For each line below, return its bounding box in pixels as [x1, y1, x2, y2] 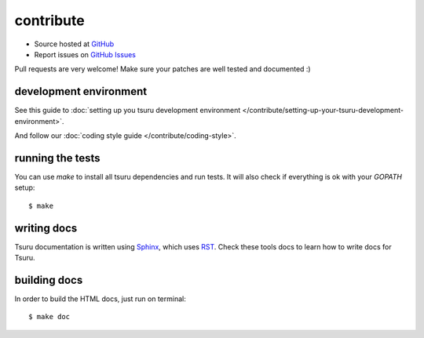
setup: [14, 183, 35, 192]
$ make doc [28, 312, 71, 322]
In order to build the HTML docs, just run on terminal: [14, 294, 186, 303]
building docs [14, 273, 83, 286]
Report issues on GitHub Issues [34, 49, 137, 59]
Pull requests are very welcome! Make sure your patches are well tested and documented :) [14, 64, 311, 74]
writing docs [14, 221, 78, 234]
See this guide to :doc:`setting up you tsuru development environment [14, 106, 241, 115]
